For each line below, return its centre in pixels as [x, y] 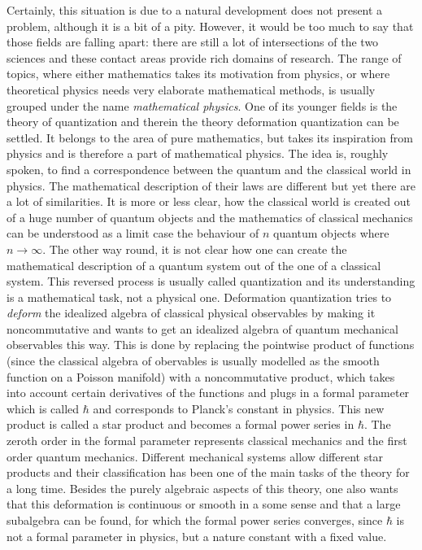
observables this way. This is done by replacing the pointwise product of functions [211, 345]
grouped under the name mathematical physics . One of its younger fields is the [202, 105]
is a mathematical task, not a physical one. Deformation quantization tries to [199, 297]
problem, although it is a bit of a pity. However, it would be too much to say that [210, 26]
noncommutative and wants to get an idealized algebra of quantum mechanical [202, 328]
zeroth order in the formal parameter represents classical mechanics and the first [207, 441]
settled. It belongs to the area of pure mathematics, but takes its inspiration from [210, 137]
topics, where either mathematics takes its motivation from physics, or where [198, 74]
